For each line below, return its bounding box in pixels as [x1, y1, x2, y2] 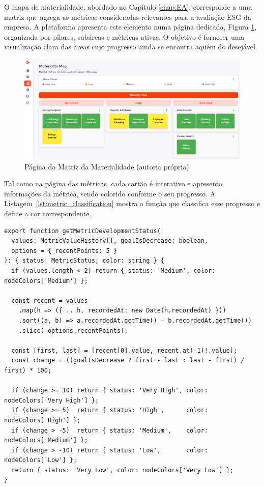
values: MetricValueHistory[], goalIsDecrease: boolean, [11, 237, 208, 245]
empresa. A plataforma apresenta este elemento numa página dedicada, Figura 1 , [4, 21, 257, 32]
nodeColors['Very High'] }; [4, 396, 99, 404]
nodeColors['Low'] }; [4, 456, 77, 464]
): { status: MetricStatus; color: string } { [4, 257, 164, 265]
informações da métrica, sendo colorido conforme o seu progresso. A [4, 188, 216, 198]
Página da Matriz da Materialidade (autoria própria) [24, 161, 189, 171]
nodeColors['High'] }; [4, 416, 81, 424]
